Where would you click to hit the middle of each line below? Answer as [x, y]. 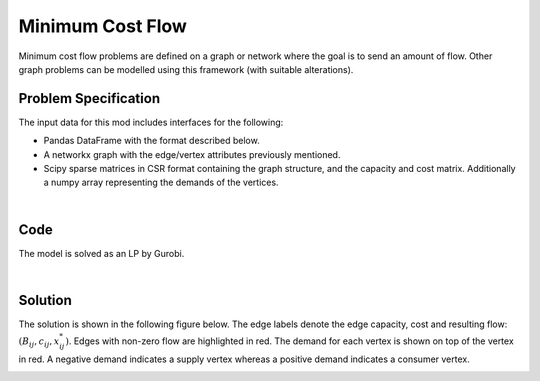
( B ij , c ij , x [39, 342]
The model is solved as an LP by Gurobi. [101, 253]
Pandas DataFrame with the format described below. [151, 141]
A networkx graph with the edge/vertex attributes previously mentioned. [192, 154]
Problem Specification [89, 98]
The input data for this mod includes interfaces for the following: [151, 122]
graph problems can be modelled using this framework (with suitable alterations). [186, 69]
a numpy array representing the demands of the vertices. [161, 182]
